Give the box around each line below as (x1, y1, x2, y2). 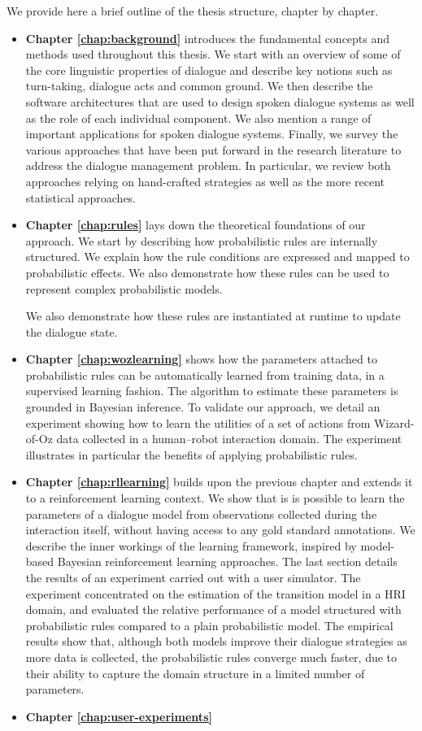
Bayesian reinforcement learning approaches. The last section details (57, 553, 398, 570)
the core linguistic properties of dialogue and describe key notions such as (25, 61, 393, 78)
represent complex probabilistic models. (25, 280, 223, 297)
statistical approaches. (25, 189, 137, 206)
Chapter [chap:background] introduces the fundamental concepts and (25, 29, 390, 46)
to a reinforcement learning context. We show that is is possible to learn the (25, 490, 405, 507)
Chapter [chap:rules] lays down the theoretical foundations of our (25, 216, 366, 233)
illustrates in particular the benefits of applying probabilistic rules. (25, 446, 358, 463)
